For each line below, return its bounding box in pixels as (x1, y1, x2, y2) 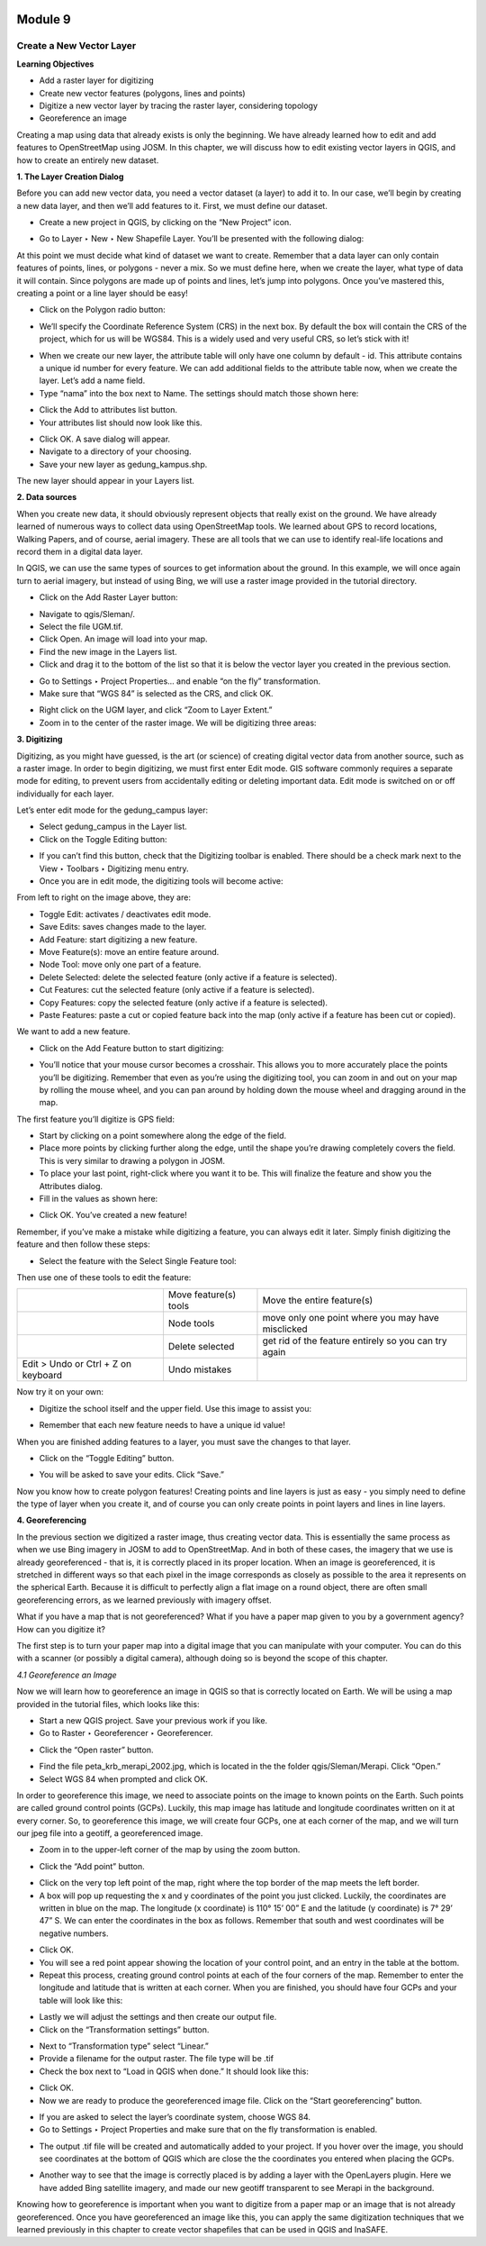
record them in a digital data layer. (16, 546, 143, 558)
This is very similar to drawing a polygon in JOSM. (39, 1155, 225, 1166)
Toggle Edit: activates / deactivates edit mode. (39, 908, 211, 919)
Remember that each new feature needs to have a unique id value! (39, 1420, 285, 1431)
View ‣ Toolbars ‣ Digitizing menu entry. (39, 863, 189, 874)
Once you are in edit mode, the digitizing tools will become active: (39, 876, 283, 887)
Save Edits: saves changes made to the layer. (39, 922, 207, 932)
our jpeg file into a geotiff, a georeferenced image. (16, 1828, 203, 1839)
